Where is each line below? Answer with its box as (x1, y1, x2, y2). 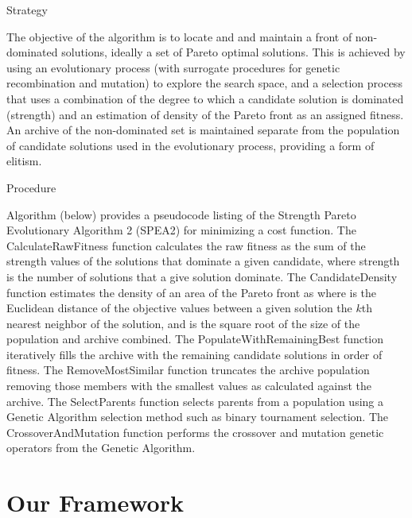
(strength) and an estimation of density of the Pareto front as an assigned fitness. (6, 106, 404, 122)
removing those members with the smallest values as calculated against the (6, 377, 372, 394)
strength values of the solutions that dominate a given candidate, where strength (6, 253, 400, 269)
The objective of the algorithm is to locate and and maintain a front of (6, 28, 352, 44)
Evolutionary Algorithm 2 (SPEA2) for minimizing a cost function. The (6, 222, 356, 238)
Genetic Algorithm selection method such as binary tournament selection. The (6, 408, 389, 425)
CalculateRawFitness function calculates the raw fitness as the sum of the (6, 237, 366, 253)
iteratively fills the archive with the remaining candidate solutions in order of (6, 346, 383, 362)
